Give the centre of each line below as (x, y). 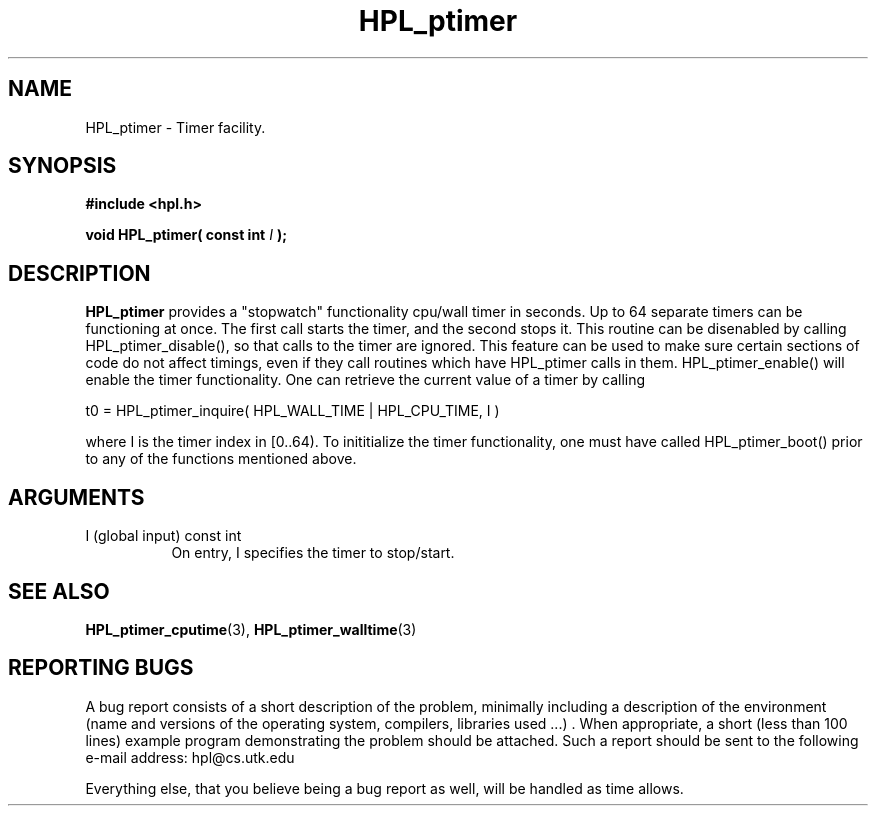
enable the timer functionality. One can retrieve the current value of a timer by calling (365, 380)
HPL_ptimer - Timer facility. (175, 127)
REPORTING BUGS (101, 668)
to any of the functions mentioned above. (221, 459)
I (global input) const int (163, 536)
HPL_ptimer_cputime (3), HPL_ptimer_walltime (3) (251, 629)
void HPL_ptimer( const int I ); (186, 235)
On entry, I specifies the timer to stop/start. (313, 553)
